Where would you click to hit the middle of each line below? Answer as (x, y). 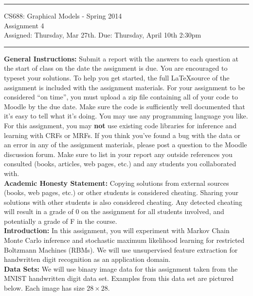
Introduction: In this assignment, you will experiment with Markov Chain (117, 230)
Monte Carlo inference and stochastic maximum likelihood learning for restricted (124, 240)
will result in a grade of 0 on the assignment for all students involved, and (114, 211)
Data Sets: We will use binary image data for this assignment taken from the (121, 268)
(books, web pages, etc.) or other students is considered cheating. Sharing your (121, 192)
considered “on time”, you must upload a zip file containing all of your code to (121, 97)
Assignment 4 (24, 25)
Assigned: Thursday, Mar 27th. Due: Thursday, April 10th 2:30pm (103, 35)
